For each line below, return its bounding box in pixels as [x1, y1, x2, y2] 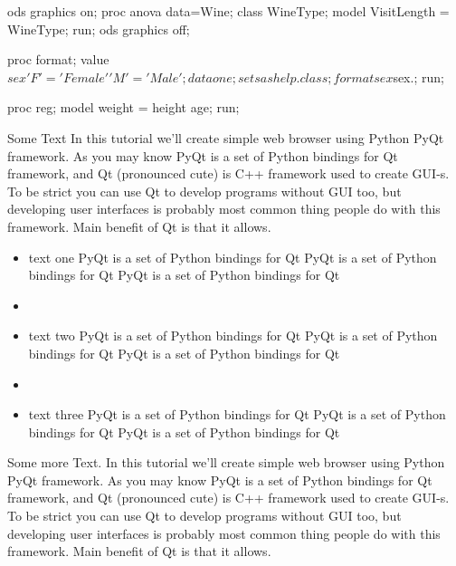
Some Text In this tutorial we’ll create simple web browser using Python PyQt [7, 128, 444, 147]
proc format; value [7, 50, 109, 69]
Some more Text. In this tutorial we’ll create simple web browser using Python [7, 453, 445, 472]
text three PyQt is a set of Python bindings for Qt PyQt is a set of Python [28, 405, 446, 424]
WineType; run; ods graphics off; [7, 19, 190, 38]
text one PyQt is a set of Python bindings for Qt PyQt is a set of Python [28, 247, 437, 266]
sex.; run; [393, 67, 444, 86]
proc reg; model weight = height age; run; [7, 98, 240, 117]
